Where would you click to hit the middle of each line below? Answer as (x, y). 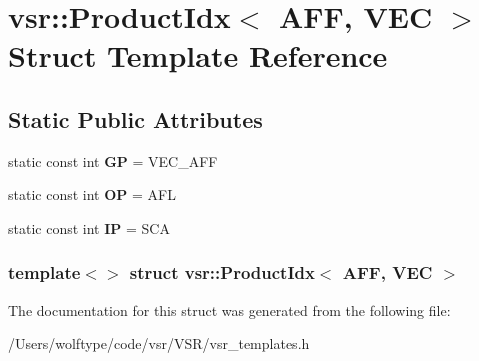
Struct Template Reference (198, 55)
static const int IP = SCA (89, 227)
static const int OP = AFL (92, 194)
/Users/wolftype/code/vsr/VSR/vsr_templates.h (159, 343)
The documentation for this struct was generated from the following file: (229, 309)
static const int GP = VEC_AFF (113, 160)
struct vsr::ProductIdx (222, 272)
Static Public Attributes (135, 118)
